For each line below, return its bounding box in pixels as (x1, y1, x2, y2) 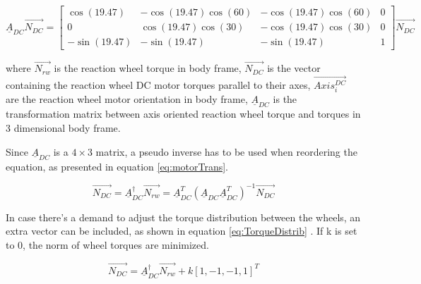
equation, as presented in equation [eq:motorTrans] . (6, 159, 229, 173)
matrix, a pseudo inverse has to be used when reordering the (95, 144, 357, 159)
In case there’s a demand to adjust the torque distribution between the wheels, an (6, 209, 361, 224)
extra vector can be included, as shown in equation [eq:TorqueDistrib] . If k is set (6, 223, 357, 238)
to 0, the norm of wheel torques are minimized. (6, 237, 209, 252)
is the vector (267, 61, 321, 75)
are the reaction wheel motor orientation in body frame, (6, 92, 248, 106)
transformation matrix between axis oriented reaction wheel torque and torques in (6, 106, 361, 121)
